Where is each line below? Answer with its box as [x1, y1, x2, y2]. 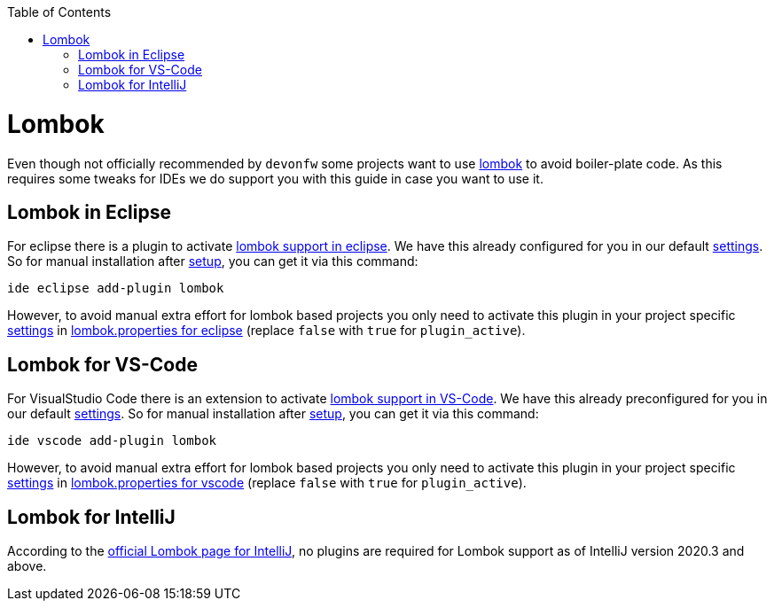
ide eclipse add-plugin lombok [7, 281, 224, 296]
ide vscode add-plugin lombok [7, 433, 217, 448]
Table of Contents [7, 4, 112, 19]
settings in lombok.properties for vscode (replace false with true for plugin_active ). [7, 475, 527, 491]
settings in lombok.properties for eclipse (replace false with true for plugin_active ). [7, 323, 526, 339]
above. [7, 558, 47, 574]
